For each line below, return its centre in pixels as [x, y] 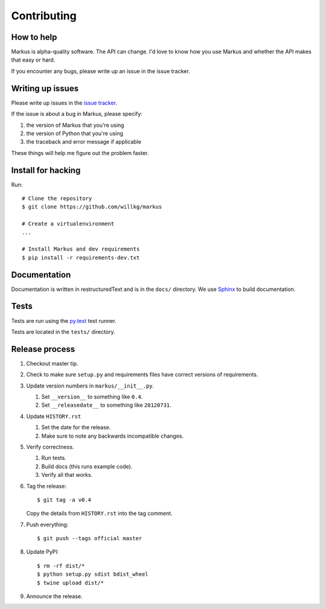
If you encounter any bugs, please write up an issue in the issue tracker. [101, 71]
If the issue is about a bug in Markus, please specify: [77, 114]
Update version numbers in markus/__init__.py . [90, 386]
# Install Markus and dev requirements [81, 249]
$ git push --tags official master [90, 538]
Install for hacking [46, 170]
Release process [43, 349]
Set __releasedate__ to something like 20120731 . [106, 405]
